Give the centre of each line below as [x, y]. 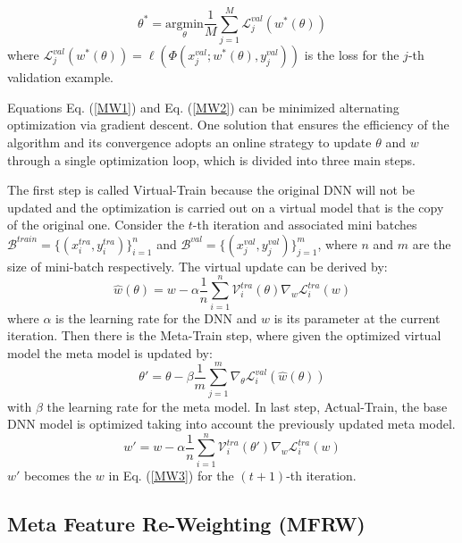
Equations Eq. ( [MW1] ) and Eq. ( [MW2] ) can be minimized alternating [203, 107]
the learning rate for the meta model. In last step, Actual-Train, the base [247, 406]
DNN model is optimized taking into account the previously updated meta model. [231, 424]
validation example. [61, 77]
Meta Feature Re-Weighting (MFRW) [186, 523]
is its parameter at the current [357, 317]
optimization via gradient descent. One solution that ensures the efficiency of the [228, 125]
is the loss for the [352, 55]
